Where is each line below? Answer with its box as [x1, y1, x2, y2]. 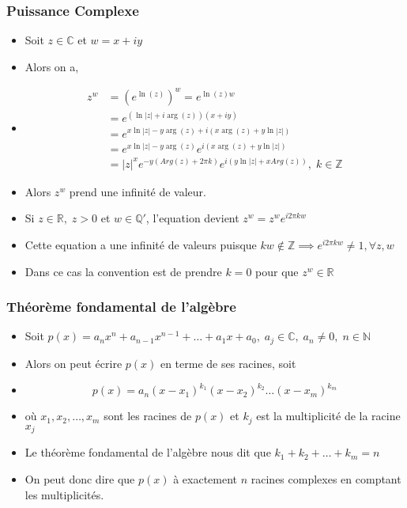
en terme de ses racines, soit [160, 354, 296, 371]
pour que [255, 263, 299, 279]
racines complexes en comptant [251, 470, 401, 487]
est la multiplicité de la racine [256, 408, 401, 424]
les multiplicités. [24, 486, 104, 502]
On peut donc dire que [24, 470, 135, 487]
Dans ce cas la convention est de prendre [24, 263, 222, 279]
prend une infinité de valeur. [69, 183, 206, 199]
